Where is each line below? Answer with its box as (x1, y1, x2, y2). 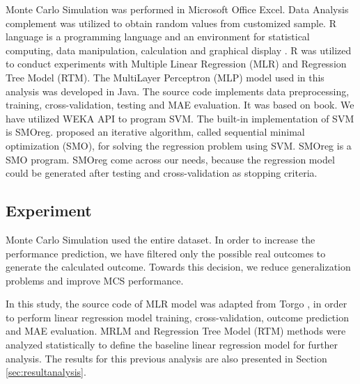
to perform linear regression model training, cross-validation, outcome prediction (6, 310, 349, 324)
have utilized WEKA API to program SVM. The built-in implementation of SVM (6, 111, 354, 125)
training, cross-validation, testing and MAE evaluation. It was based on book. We (6, 97, 354, 112)
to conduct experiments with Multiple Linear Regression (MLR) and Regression (6, 56, 347, 71)
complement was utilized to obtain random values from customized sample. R (6, 15, 336, 30)
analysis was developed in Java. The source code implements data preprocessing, (6, 83, 350, 98)
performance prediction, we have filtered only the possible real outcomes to (6, 246, 326, 260)
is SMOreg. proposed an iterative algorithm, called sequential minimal (6, 125, 305, 139)
